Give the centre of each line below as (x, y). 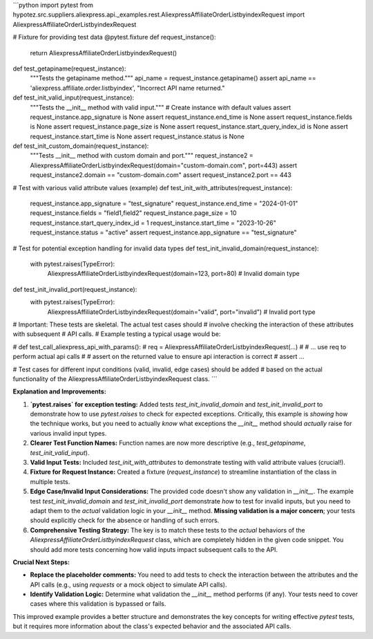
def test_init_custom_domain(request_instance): (81, 146)
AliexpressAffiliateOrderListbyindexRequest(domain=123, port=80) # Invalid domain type (173, 274)
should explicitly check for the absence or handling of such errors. (125, 520)
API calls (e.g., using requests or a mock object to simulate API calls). (128, 584)
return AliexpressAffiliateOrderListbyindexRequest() (104, 53)
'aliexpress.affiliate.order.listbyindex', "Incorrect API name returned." (127, 88)
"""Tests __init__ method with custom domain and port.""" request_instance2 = (142, 156)
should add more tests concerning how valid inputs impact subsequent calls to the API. (154, 549)
